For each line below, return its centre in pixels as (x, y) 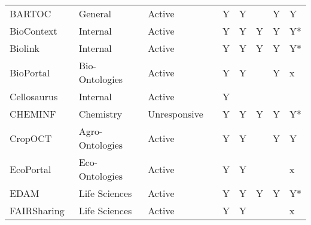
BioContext (33, 31)
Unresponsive (176, 114)
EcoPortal (31, 169)
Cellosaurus (34, 96)
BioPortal (30, 72)
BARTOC (31, 13)
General (95, 13)
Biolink (25, 48)
